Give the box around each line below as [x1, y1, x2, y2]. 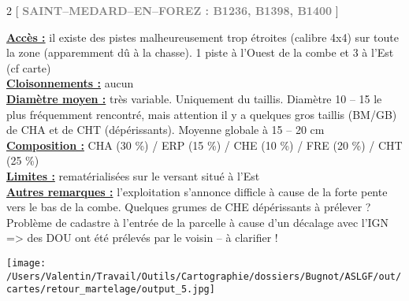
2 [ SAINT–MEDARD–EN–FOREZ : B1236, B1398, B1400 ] [6, 2, 339, 18]
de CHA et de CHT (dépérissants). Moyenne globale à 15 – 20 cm [6, 121, 325, 138]
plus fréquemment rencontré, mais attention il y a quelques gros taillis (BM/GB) [6, 106, 397, 122]
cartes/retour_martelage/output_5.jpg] [6, 284, 215, 295]
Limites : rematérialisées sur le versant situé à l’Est [6, 167, 260, 184]
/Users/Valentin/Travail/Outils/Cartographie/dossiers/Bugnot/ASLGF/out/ [6, 270, 402, 282]
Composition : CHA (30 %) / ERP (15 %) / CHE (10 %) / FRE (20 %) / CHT [6, 136, 403, 153]
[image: [6, 257, 46, 269]
